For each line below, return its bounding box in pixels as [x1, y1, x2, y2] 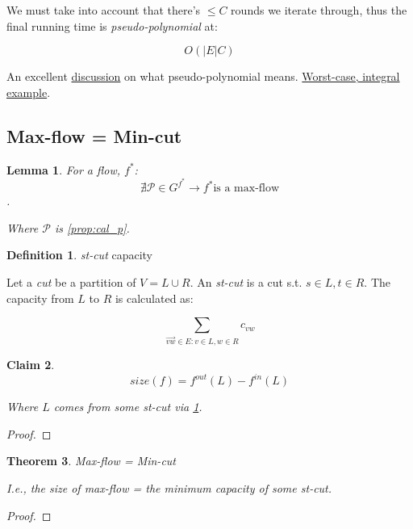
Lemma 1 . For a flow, [6, 161, 120, 178]
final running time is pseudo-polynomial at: [6, 17, 218, 34]
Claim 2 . [6, 356, 55, 373]
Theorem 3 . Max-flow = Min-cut [6, 452, 176, 469]
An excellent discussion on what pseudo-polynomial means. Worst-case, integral [6, 68, 400, 85]
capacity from [6, 289, 74, 306]
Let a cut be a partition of [6, 274, 136, 291]
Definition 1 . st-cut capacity [6, 246, 152, 263]
